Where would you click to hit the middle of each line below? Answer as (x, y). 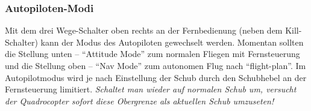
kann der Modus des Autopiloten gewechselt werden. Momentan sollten (172, 42)
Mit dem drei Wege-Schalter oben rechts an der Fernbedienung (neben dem (144, 30)
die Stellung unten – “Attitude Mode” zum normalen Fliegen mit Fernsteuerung (152, 54)
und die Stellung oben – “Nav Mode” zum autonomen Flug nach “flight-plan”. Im (155, 65)
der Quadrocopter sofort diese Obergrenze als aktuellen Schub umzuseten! (140, 100)
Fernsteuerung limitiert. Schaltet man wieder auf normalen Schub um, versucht (151, 89)
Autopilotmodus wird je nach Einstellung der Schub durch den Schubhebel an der (156, 77)
